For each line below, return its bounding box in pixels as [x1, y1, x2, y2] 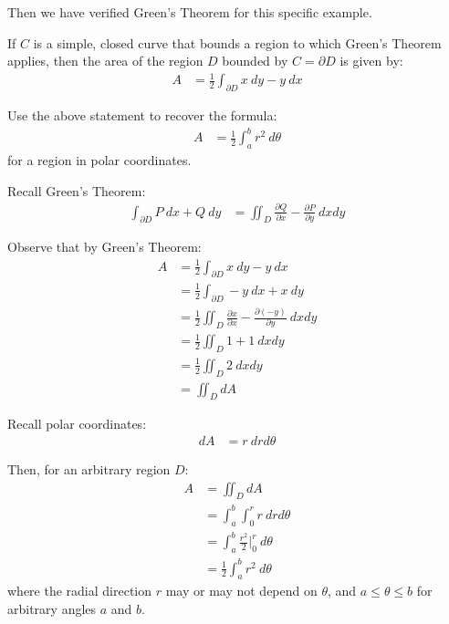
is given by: [339, 51, 403, 70]
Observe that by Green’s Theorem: [7, 237, 202, 256]
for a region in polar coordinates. [7, 151, 192, 170]
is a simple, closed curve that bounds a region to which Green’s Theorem [33, 33, 442, 52]
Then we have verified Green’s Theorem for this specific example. [7, 3, 372, 21]
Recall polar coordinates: [7, 414, 147, 433]
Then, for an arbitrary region [7, 460, 171, 478]
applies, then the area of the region [7, 51, 204, 70]
